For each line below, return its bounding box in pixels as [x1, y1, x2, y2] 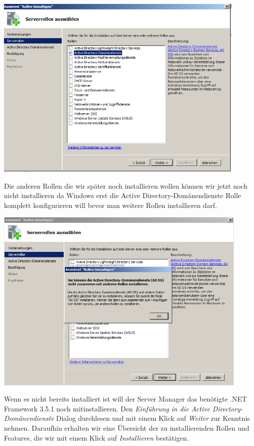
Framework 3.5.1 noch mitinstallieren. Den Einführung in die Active [4, 403, 210, 413]
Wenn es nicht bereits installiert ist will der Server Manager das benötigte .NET [4, 394, 247, 404]
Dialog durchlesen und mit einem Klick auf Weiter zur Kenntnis [56, 413, 250, 423]
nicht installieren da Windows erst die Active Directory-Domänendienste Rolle [4, 190, 241, 201]
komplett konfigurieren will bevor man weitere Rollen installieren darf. [4, 200, 217, 210]
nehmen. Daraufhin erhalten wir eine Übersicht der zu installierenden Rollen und [4, 423, 250, 433]
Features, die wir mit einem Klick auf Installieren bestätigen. [4, 432, 189, 443]
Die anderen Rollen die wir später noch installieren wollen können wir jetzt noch [4, 180, 248, 191]
